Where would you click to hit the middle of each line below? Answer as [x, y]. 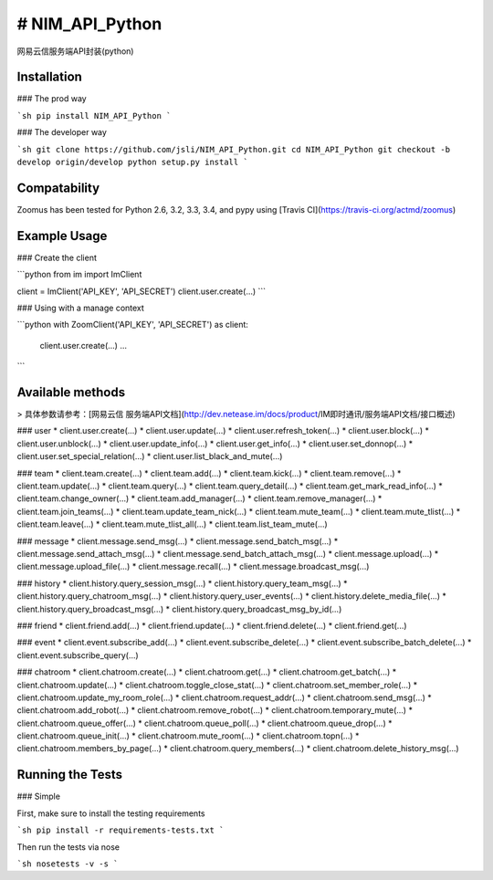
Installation [49, 77]
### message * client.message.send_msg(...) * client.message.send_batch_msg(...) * [178, 541]
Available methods [71, 392]
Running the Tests [70, 775]
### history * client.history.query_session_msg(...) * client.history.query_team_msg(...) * [182, 583]
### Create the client [57, 257]
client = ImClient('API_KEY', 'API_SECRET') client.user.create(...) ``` [142, 291]
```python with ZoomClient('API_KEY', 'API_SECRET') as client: [132, 325]
